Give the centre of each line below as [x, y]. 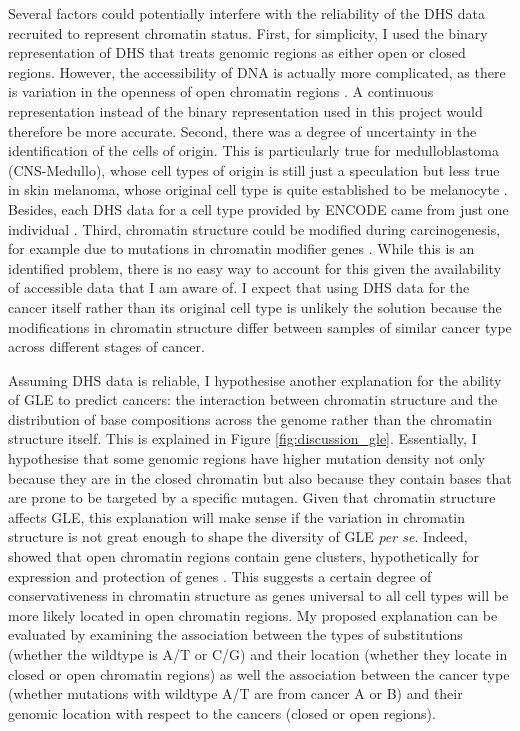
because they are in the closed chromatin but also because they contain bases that [260, 477]
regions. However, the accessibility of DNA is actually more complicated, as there [257, 71]
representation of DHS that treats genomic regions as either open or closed [237, 52]
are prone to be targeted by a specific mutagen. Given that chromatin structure [252, 497]
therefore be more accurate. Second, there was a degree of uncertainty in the [242, 130]
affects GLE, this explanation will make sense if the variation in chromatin [237, 516]
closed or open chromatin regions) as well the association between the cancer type [259, 673]
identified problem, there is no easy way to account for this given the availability [255, 267]
